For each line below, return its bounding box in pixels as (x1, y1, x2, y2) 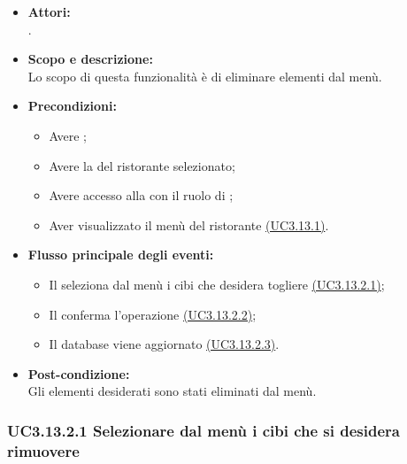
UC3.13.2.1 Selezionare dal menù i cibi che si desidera (7, 419, 400, 441)
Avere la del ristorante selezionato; (49, 156, 235, 174)
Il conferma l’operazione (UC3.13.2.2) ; (49, 305, 257, 323)
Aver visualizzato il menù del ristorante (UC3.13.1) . (49, 215, 329, 234)
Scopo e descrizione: (27, 50, 153, 68)
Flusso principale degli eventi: (27, 245, 214, 264)
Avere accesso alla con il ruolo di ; (49, 186, 234, 205)
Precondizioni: (27, 97, 117, 115)
